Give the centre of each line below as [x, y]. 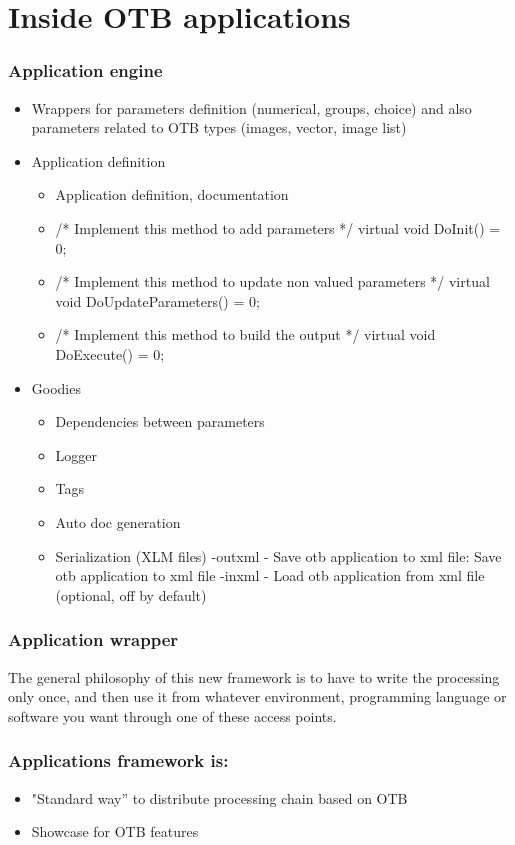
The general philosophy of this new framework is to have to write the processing [254, 676]
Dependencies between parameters [160, 421]
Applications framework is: [118, 760]
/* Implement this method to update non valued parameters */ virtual [272, 281]
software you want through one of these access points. [172, 715]
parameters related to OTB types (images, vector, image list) [219, 127]
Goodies [56, 387]
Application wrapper [93, 639]
